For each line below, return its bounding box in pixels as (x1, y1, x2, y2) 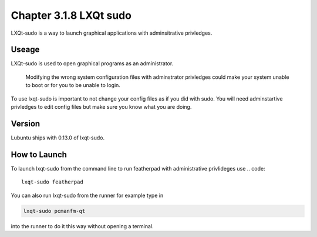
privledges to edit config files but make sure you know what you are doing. (11, 104, 192, 111)
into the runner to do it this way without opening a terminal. (11, 222, 154, 229)
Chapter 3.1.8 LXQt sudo (11, 9, 132, 22)
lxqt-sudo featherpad (21, 179, 83, 185)
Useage (11, 45, 40, 55)
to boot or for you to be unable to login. (25, 82, 120, 89)
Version (11, 118, 41, 129)
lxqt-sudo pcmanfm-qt (23, 208, 86, 214)
